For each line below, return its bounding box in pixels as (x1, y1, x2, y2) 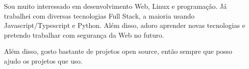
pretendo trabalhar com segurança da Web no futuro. (4, 29, 164, 40)
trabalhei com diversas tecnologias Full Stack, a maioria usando (4, 10, 195, 21)
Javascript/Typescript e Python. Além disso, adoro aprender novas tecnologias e (4, 20, 246, 30)
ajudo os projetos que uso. (4, 55, 83, 66)
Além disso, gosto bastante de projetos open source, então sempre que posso (4, 46, 232, 56)
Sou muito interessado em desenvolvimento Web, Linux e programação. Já (4, 1, 227, 11)
